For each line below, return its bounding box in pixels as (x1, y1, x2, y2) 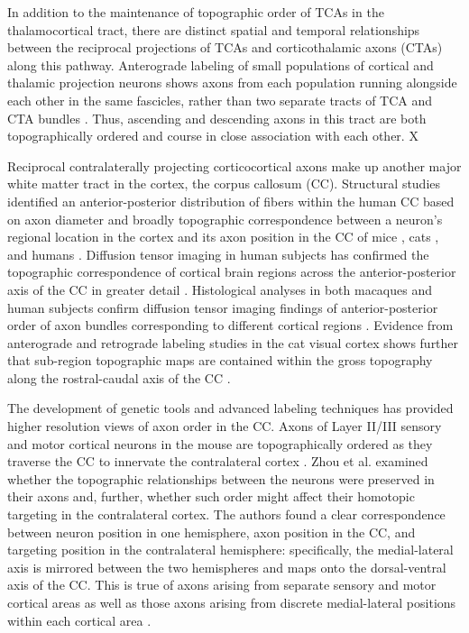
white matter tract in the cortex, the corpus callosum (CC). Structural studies (7, 174, 441, 193)
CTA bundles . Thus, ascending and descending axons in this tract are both (7, 108, 427, 127)
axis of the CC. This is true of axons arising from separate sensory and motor (7, 575, 437, 594)
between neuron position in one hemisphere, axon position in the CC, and (7, 522, 416, 541)
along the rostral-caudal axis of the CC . (7, 368, 231, 387)
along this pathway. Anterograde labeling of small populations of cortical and (7, 55, 434, 74)
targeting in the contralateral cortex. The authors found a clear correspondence (7, 505, 446, 524)
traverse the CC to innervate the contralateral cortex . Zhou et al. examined (7, 452, 428, 471)
